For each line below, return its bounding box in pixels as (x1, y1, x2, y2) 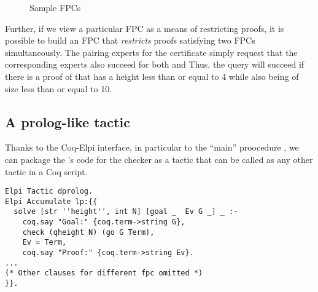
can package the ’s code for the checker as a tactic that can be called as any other (5, 152, 313, 165)
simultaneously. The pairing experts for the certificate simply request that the (5, 45, 298, 58)
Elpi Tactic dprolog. (5, 187, 93, 196)
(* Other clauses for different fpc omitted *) (5, 269, 203, 278)
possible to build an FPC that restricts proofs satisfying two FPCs (5, 34, 255, 47)
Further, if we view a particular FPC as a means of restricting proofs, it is (5, 22, 284, 34)
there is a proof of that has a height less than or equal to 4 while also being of (5, 69, 299, 82)
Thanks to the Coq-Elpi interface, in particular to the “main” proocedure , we (5, 141, 299, 154)
